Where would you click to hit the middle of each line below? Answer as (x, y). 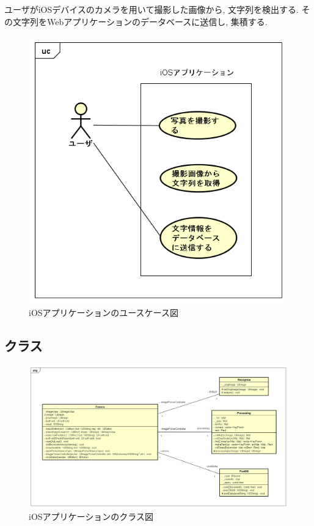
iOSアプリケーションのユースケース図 (104, 313)
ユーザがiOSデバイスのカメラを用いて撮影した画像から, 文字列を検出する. (152, 9)
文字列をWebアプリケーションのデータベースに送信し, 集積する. (140, 21)
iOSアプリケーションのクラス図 (91, 516)
